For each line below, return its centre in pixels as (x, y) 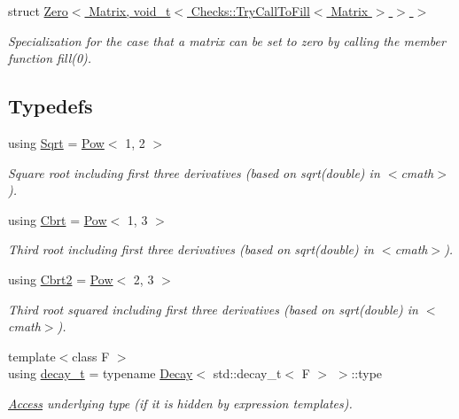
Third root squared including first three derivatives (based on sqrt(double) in (213, 309)
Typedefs (51, 106)
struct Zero (38, 11)
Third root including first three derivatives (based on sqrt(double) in (191, 249)
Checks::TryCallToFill (250, 11)
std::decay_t (247, 373)
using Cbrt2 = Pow (61, 279)
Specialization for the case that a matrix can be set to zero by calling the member (227, 40)
